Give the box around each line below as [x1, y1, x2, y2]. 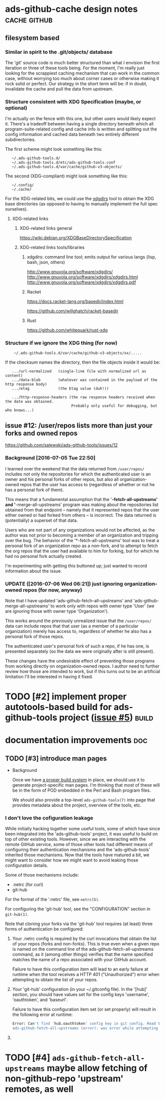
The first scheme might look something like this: [5, 146, 102, 152]
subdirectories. [5, 137, 36, 143]
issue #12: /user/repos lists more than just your [5, 421, 153, 429]
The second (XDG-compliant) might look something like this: [5, 173, 128, 179]
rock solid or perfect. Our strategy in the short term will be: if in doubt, [5, 81, 148, 86]
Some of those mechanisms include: [5, 872, 79, 878]
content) [5, 373, 23, 379]
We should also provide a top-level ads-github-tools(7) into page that [12, 797, 155, 803]
